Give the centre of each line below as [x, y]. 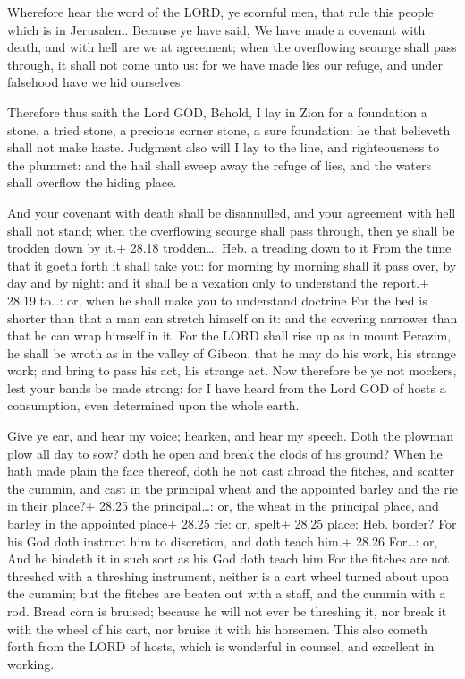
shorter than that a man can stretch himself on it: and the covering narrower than [232, 318]
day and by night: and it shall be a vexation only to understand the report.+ [219, 283]
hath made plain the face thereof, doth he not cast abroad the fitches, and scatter [231, 471]
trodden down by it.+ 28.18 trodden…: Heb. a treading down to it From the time [229, 248]
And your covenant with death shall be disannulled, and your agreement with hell [232, 212]
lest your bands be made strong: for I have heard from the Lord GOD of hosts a [227, 387]
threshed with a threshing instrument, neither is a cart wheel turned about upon [228, 576]
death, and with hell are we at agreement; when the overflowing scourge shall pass [232, 47]
